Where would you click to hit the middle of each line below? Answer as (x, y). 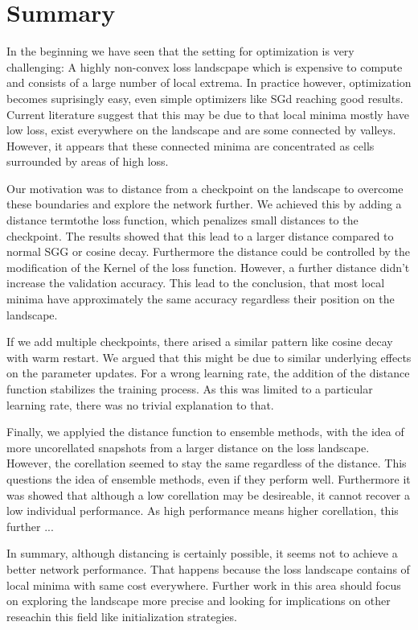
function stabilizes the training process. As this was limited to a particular (190, 389)
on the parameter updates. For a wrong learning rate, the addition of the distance (208, 373)
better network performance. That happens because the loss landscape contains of (208, 568)
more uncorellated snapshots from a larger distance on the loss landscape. (188, 447)
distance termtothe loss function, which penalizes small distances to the (182, 220)
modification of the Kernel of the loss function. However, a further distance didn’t (208, 267)
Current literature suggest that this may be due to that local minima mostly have (208, 114)
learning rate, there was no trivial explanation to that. (140, 404)
